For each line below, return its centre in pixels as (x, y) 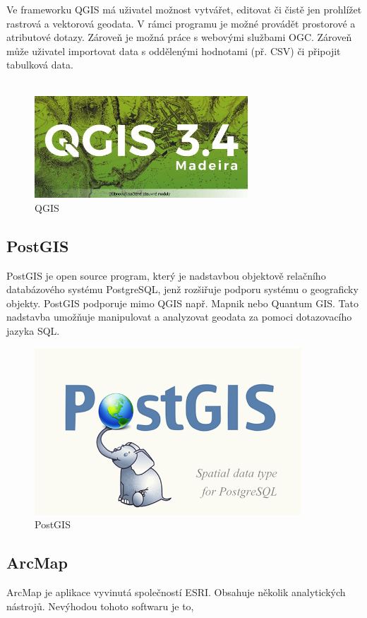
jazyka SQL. (33, 330)
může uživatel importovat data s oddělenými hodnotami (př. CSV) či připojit (174, 50)
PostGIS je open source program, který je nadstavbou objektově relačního (166, 275)
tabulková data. (40, 65)
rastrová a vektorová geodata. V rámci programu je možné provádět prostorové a (181, 23)
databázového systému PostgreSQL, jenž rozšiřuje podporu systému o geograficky (182, 289)
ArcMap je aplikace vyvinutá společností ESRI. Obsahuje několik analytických (176, 592)
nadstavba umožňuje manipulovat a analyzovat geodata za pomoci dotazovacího (179, 317)
